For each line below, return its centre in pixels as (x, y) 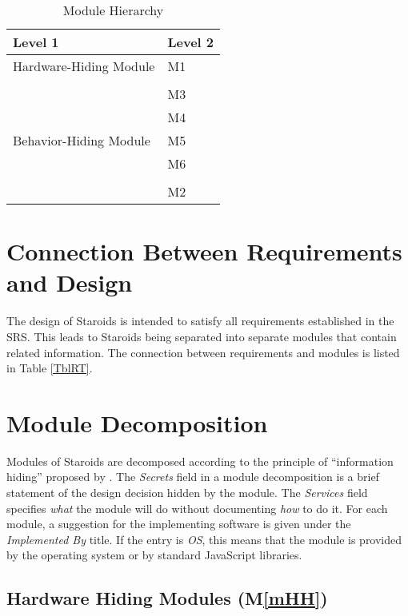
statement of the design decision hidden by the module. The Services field (187, 492)
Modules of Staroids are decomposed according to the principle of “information (200, 461)
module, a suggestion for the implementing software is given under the (179, 524)
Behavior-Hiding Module (82, 140)
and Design (70, 282)
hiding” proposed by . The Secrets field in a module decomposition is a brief (193, 477)
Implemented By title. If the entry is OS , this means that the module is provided (204, 539)
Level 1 (36, 42)
